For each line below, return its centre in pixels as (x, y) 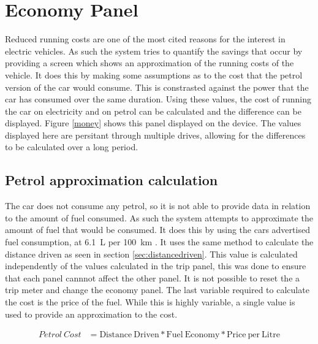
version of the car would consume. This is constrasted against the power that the (157, 87)
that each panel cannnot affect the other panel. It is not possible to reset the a (153, 277)
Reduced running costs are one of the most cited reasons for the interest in (145, 39)
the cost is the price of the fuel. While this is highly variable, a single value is (150, 302)
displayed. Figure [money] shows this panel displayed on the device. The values (153, 123)
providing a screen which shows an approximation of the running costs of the (150, 63)
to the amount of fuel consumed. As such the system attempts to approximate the (159, 217)
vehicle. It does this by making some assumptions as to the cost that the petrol (154, 75)
